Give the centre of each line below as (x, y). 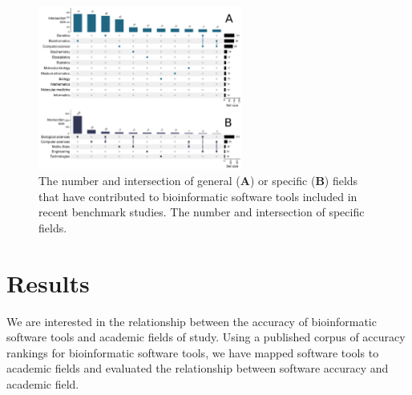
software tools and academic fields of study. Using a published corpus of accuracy (206, 337)
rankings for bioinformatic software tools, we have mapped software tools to (193, 352)
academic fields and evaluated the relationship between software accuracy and (198, 368)
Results (48, 282)
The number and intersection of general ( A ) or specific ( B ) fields (198, 181)
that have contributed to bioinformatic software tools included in (198, 196)
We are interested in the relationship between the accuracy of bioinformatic (192, 321)
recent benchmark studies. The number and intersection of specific (202, 212)
